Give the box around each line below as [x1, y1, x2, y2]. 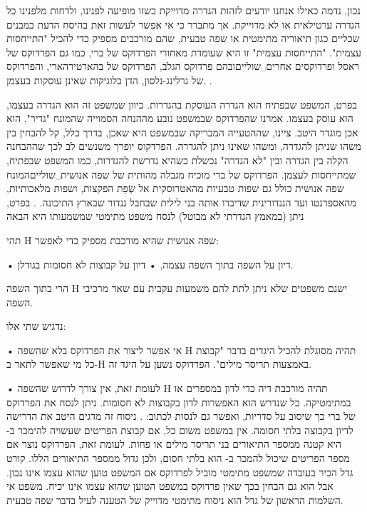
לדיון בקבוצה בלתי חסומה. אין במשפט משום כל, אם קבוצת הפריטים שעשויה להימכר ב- [6, 422, 353, 437]
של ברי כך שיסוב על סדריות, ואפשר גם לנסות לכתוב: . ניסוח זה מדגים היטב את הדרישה [6, 408, 356, 423]
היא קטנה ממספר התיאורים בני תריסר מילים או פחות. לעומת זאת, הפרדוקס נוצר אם [6, 436, 342, 451]
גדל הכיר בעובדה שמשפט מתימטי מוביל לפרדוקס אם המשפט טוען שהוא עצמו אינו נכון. [6, 464, 353, 479]
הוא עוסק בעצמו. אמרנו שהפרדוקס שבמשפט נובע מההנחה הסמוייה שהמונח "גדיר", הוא [6, 111, 353, 126]
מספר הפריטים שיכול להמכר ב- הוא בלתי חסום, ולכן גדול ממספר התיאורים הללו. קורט [6, 451, 350, 466]
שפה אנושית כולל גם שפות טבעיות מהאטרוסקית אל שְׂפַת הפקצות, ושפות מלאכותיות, [6, 181, 344, 196]
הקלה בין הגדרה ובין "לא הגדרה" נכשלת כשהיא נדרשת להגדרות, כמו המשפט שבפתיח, [6, 152, 348, 167]
